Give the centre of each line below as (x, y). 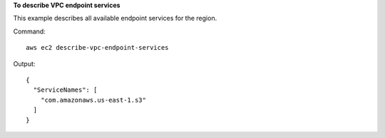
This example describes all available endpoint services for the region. (115, 18)
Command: (29, 31)
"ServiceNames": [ (65, 90)
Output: (24, 63)
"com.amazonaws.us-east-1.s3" (93, 100)
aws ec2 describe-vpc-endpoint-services (97, 48)
